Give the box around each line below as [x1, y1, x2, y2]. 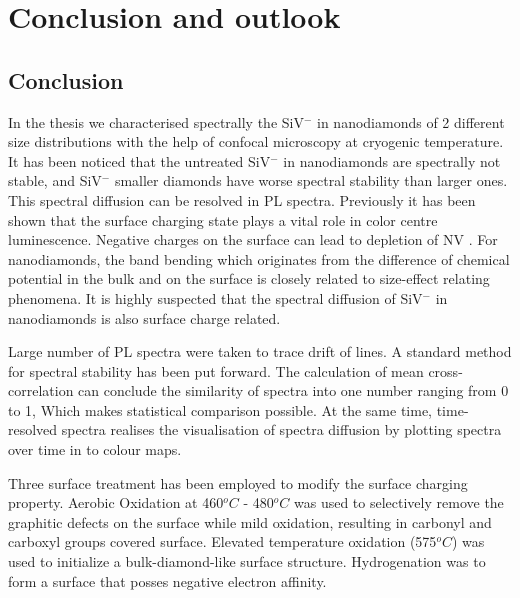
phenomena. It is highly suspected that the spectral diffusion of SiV [8, 287, 423, 308]
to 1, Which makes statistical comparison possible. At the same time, [8, 399, 433, 420]
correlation [8, 380, 74, 401]
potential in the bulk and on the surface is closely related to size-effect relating [8, 268, 490, 289]
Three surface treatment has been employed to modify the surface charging [8, 472, 468, 493]
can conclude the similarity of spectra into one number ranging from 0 [78, 380, 509, 401]
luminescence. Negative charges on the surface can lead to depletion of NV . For [8, 229, 498, 250]
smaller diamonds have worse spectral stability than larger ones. [114, 170, 508, 191]
